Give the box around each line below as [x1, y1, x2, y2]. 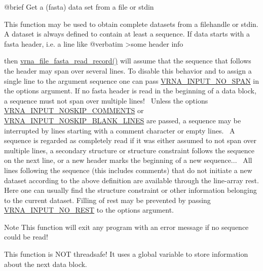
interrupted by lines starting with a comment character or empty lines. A [4, 125, 235, 135]
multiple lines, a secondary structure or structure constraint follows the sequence [4, 145, 254, 155]
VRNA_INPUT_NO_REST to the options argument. [4, 205, 174, 215]
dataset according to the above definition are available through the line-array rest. [4, 175, 259, 185]
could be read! [4, 231, 48, 242]
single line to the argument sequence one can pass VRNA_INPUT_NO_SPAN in [4, 75, 259, 86]
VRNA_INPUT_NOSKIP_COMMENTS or [4, 105, 144, 116]
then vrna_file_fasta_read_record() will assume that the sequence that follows [4, 55, 251, 66]
